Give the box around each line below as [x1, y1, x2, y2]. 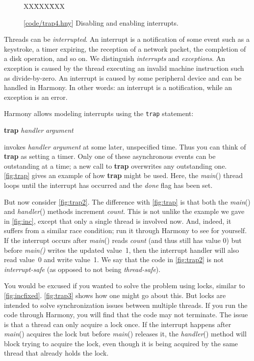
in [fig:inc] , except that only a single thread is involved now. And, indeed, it [4, 215, 231, 226]
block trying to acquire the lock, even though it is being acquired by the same [4, 338, 238, 348]
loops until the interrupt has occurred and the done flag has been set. [4, 180, 213, 190]
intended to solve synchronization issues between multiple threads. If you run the [4, 300, 248, 310]
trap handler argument [4, 125, 74, 135]
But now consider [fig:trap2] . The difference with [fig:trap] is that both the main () [4, 196, 251, 207]
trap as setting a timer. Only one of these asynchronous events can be [4, 151, 216, 161]
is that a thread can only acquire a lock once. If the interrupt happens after [4, 319, 231, 329]
